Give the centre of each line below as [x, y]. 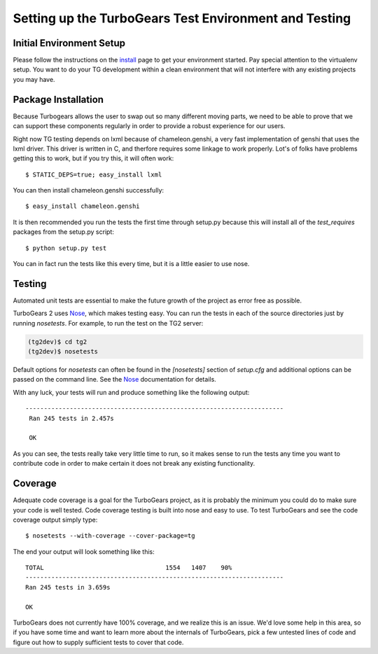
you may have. [34, 79]
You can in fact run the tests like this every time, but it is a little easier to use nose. [131, 264]
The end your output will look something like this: [84, 551]
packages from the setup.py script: [64, 232]
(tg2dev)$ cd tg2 [57, 342]
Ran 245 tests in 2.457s [72, 418]
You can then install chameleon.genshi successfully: [89, 190]
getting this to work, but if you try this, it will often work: [93, 158]
